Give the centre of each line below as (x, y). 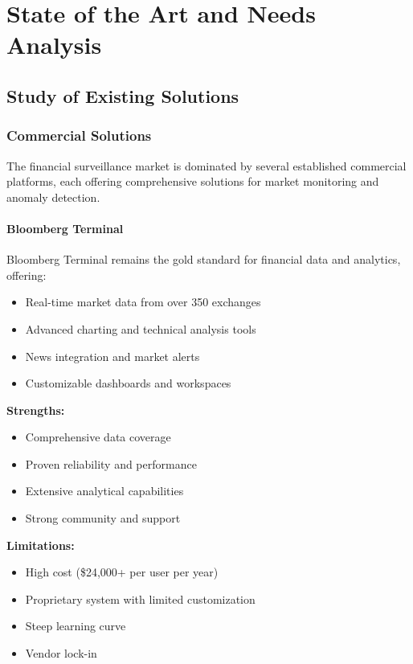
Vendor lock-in (61, 653)
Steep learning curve (76, 626)
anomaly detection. (53, 197)
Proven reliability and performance (111, 463)
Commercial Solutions (79, 135)
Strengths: (36, 410)
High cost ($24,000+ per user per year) (122, 572)
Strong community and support (103, 518)
